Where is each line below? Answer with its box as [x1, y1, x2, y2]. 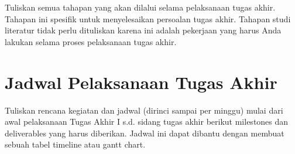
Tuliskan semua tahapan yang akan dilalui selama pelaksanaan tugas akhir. [5, 1, 276, 13]
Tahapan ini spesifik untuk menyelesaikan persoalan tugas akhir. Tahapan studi [5, 12, 291, 25]
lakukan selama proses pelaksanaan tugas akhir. [5, 35, 177, 47]
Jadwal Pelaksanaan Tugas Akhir [5, 70, 277, 94]
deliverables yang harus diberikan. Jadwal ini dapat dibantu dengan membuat [5, 126, 284, 139]
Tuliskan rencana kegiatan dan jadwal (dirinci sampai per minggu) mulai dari [5, 104, 283, 116]
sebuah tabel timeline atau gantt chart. [5, 138, 146, 150]
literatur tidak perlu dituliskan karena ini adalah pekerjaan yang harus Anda [5, 24, 282, 36]
